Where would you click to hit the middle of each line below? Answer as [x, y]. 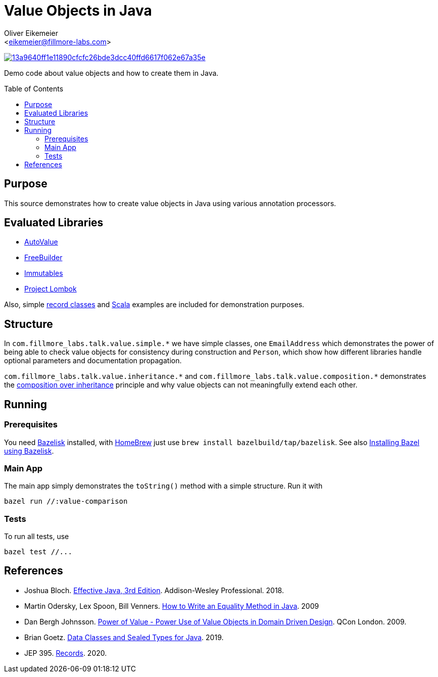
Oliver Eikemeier [31, 33]
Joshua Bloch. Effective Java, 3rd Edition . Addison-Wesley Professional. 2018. [154, 590]
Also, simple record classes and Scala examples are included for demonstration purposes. [154, 305]
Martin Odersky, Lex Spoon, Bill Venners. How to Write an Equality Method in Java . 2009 [172, 606]
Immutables [44, 273]
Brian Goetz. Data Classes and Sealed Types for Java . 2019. [124, 637]
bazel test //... [38, 552]
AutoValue [41, 242]
